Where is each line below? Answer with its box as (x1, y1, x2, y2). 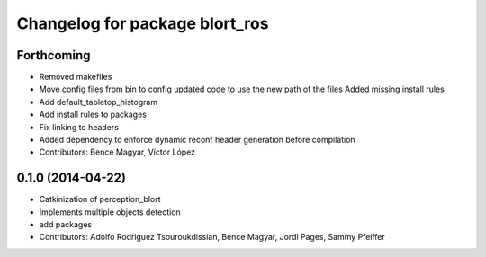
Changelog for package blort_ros (16, 13, 269, 33)
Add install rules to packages (39, 109, 148, 120)
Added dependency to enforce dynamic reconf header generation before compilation (39, 135, 355, 146)
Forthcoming (16, 48, 91, 63)
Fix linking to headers (39, 121, 119, 132)
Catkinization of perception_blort (39, 194, 161, 205)
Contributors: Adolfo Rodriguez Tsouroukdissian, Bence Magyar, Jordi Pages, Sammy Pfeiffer (39, 232, 386, 243)
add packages (39, 219, 93, 230)
